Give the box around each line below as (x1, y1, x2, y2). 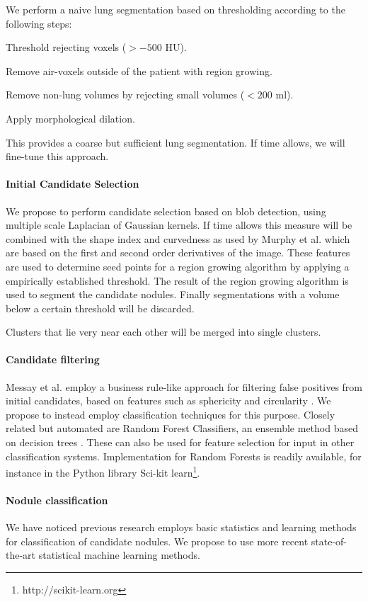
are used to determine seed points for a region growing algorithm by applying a (6, 259, 350, 273)
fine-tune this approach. (6, 149, 109, 164)
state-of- (311, 533, 347, 548)
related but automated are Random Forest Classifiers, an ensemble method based (6, 421, 358, 436)
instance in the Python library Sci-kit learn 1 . (6, 463, 200, 479)
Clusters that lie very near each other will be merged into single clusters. (6, 324, 321, 339)
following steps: (6, 16, 72, 30)
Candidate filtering (6, 352, 100, 367)
